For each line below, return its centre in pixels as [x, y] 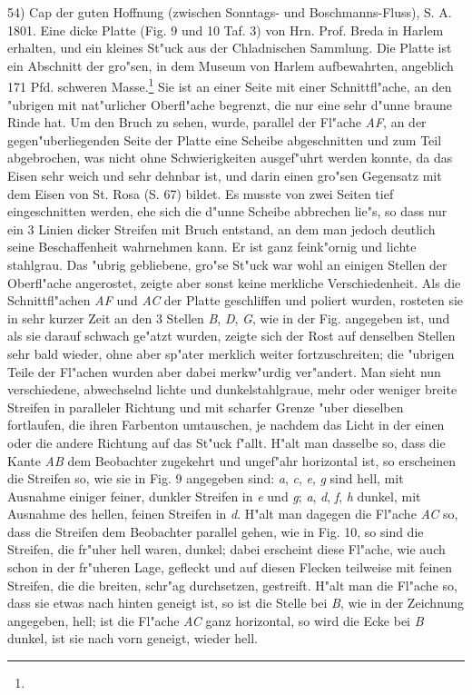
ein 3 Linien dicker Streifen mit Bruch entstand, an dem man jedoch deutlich [221, 228]
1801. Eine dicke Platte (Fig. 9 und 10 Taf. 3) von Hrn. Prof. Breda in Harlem [226, 30]
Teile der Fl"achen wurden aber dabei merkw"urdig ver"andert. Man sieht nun [224, 371]
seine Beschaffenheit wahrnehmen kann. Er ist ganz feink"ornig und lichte [212, 247]
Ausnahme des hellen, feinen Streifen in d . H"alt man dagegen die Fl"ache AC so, [233, 514]
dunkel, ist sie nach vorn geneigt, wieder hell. [133, 638]
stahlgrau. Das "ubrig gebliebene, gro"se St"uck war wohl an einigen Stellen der [227, 264]
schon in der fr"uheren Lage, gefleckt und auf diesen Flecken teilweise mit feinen [230, 567]
